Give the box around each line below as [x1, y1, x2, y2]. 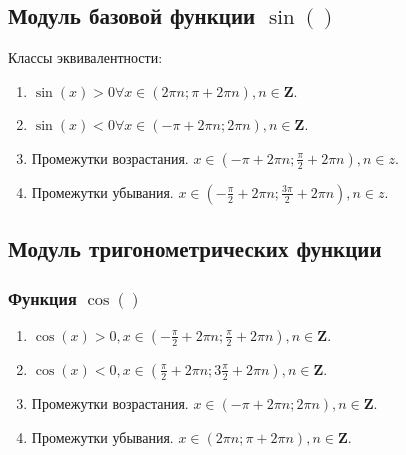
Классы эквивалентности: [8, 47, 163, 68]
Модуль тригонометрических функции [8, 233, 382, 264]
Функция [8, 285, 77, 310]
